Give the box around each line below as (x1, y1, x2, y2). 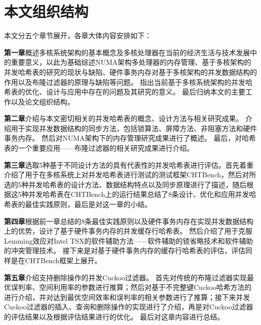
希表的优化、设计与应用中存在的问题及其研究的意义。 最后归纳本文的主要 (4, 86, 245, 97)
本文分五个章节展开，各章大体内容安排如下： (4, 30, 152, 41)
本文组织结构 (4, 1, 89, 22)
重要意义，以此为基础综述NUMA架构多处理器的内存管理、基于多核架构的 (11, 57, 251, 67)
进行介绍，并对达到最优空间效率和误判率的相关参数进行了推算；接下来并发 (4, 291, 250, 302)
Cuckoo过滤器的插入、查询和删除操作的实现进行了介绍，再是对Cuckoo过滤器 (4, 301, 253, 312)
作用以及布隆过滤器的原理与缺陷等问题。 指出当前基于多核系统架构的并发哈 (4, 76, 252, 87)
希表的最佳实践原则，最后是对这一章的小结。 (4, 199, 152, 209)
